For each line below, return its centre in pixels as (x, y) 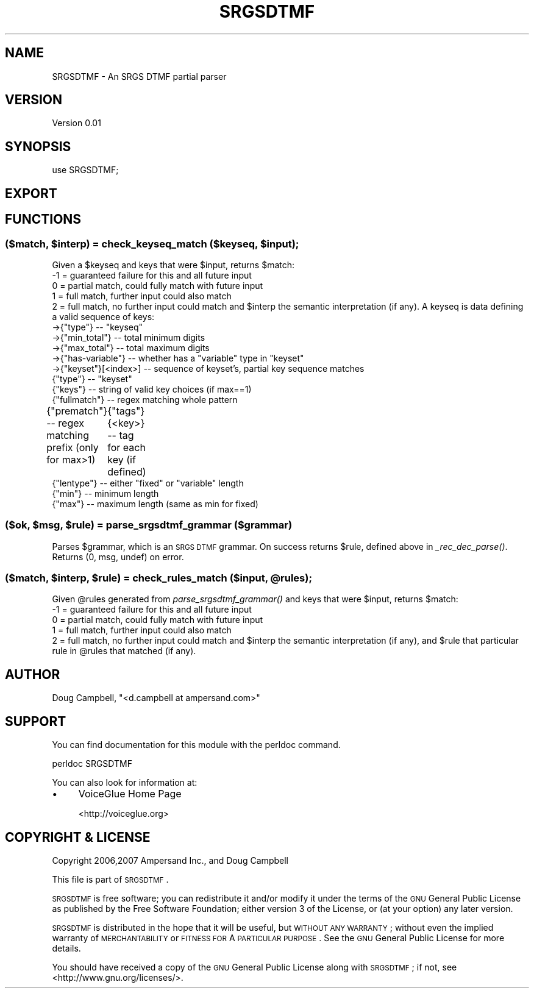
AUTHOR (33, 674)
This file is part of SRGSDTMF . (110, 879)
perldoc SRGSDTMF (92, 764)
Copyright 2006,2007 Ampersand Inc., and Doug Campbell (170, 860)
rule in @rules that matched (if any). (124, 651)
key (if (122, 459)
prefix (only (73, 447)
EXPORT (31, 193)
